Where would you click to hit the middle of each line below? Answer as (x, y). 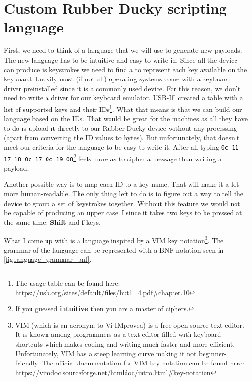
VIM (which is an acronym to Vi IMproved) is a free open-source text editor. (130, 325)
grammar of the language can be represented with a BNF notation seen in (114, 249)
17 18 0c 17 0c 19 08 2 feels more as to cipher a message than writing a (113, 158)
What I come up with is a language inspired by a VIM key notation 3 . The (114, 239)
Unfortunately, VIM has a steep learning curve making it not (106, 353)
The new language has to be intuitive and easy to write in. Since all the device (121, 59)
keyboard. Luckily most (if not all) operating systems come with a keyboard (117, 79)
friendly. (27, 363)
